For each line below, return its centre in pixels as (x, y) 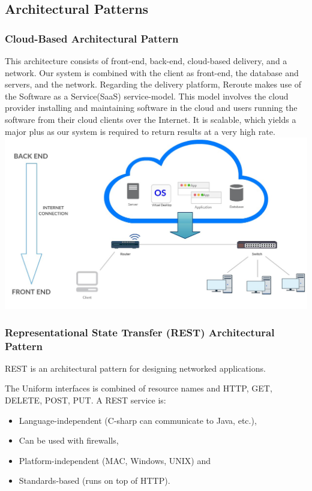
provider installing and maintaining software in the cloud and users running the (151, 108)
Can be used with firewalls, (69, 440)
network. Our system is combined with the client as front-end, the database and (152, 72)
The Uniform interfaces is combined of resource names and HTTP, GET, (139, 388)
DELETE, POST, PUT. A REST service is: (85, 400)
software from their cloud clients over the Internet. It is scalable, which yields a (151, 119)
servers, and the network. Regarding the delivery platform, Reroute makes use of (153, 84)
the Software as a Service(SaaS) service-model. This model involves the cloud (147, 96)
